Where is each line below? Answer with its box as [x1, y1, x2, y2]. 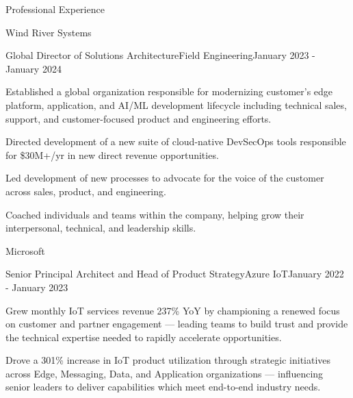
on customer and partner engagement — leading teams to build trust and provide [5, 316, 348, 331]
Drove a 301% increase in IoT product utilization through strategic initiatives [5, 353, 331, 367]
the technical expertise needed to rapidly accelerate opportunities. [5, 329, 282, 344]
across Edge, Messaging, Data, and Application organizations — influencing [5, 366, 324, 380]
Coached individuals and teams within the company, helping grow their [5, 207, 304, 221]
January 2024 [5, 61, 62, 75]
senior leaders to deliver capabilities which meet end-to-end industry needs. [5, 380, 321, 394]
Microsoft [5, 243, 45, 258]
